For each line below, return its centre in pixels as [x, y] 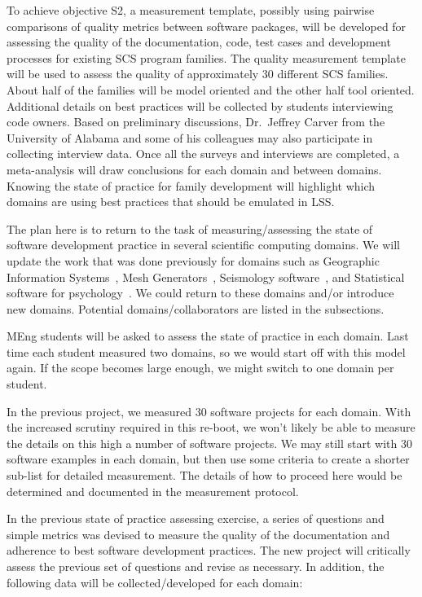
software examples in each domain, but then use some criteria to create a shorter [208, 459]
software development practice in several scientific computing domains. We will [203, 245]
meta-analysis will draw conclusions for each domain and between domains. [194, 169]
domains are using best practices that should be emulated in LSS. [171, 202]
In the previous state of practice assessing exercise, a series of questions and [196, 518]
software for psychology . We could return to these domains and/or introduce [200, 293]
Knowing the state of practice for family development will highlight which [191, 185]
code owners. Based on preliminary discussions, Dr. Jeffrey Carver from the [196, 122]
